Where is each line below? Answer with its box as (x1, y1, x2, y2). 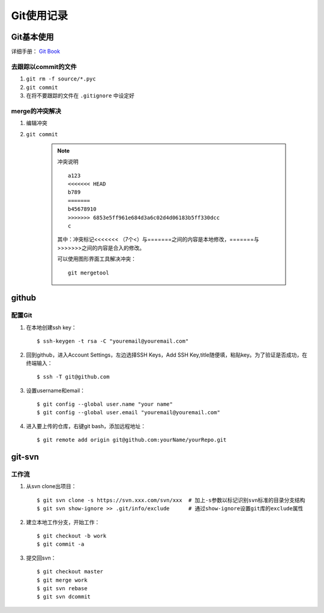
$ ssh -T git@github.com (37, 373, 110, 381)
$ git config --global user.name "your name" (37, 401, 173, 408)
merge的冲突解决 (11, 107, 61, 115)
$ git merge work (37, 576, 88, 584)
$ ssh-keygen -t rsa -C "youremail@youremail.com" (37, 338, 189, 345)
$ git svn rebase (37, 585, 88, 591)
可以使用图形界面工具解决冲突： (57, 255, 136, 262)
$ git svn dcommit (37, 593, 91, 600)
